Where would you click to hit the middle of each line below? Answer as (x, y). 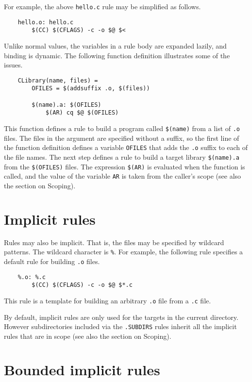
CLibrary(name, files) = (58, 80)
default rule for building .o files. (52, 261)
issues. (13, 65)
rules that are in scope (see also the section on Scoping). (88, 336)
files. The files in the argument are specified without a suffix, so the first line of (122, 138)
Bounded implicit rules (82, 369)
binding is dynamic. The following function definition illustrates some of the (117, 55)
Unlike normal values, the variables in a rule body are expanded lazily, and (115, 45)
